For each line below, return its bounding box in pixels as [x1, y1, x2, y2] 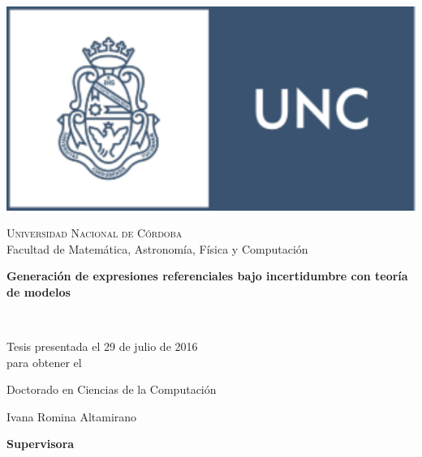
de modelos [6, 283, 71, 300]
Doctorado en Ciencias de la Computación [6, 381, 217, 398]
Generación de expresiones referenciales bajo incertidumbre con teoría [6, 267, 408, 284]
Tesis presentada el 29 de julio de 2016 [6, 338, 198, 355]
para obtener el [6, 353, 82, 370]
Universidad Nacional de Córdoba [6, 224, 183, 241]
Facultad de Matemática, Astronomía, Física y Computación [6, 240, 308, 257]
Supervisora [6, 435, 75, 452]
